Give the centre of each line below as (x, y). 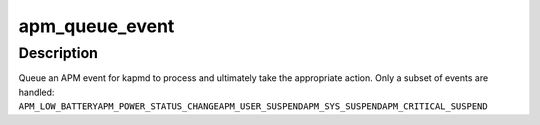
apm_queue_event (96, 26)
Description (58, 53)
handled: (36, 92)
